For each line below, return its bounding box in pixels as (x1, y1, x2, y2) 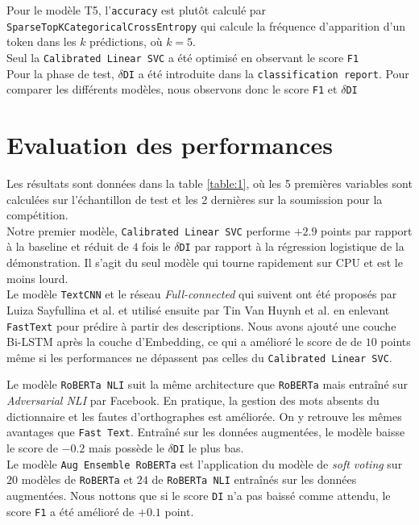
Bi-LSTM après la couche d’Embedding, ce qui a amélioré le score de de (6, 333, 363, 350)
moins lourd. (6, 269, 68, 286)
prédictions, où (89, 33, 163, 50)
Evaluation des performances (6, 128, 333, 161)
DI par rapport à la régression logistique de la (179, 238, 404, 255)
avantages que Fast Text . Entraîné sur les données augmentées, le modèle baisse (6, 423, 405, 440)
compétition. (6, 206, 68, 223)
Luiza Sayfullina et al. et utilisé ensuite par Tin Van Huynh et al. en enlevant (6, 301, 390, 318)
